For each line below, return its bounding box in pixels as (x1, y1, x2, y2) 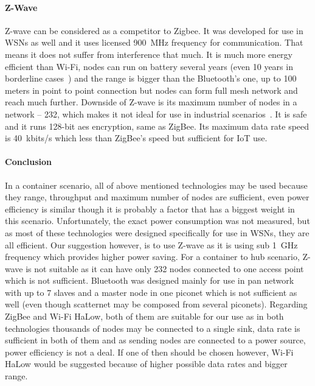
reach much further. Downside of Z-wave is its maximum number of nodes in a (5, 96, 297, 108)
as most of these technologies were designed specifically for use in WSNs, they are (5, 226, 310, 239)
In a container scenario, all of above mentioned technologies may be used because (5, 178, 308, 191)
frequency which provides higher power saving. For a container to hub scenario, (5, 250, 300, 263)
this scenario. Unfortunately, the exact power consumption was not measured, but (5, 214, 310, 227)
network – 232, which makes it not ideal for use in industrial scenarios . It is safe (5, 107, 307, 120)
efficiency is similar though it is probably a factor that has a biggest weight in (5, 202, 295, 215)
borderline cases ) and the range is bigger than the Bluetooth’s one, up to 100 (5, 72, 297, 85)
